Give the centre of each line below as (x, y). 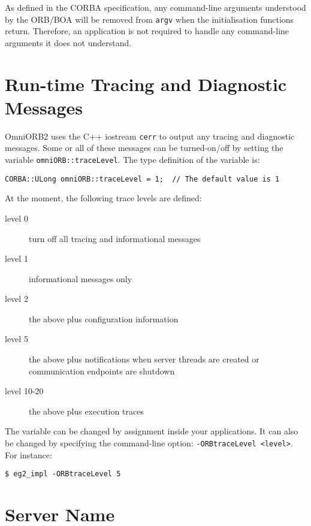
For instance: (28, 454)
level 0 (16, 218)
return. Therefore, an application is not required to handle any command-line (147, 31)
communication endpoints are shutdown (102, 371)
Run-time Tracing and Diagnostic (146, 84)
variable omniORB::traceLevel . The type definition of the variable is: (132, 159)
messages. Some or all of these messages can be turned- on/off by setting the (144, 148)
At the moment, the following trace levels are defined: (103, 198)
